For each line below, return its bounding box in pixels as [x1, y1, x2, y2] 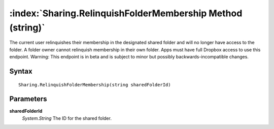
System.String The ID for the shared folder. [22, 115, 112, 121]
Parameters [9, 94, 47, 104]
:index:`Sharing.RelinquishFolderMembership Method [9, 8, 243, 19]
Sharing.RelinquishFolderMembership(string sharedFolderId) [18, 82, 171, 87]
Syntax [9, 67, 32, 76]
